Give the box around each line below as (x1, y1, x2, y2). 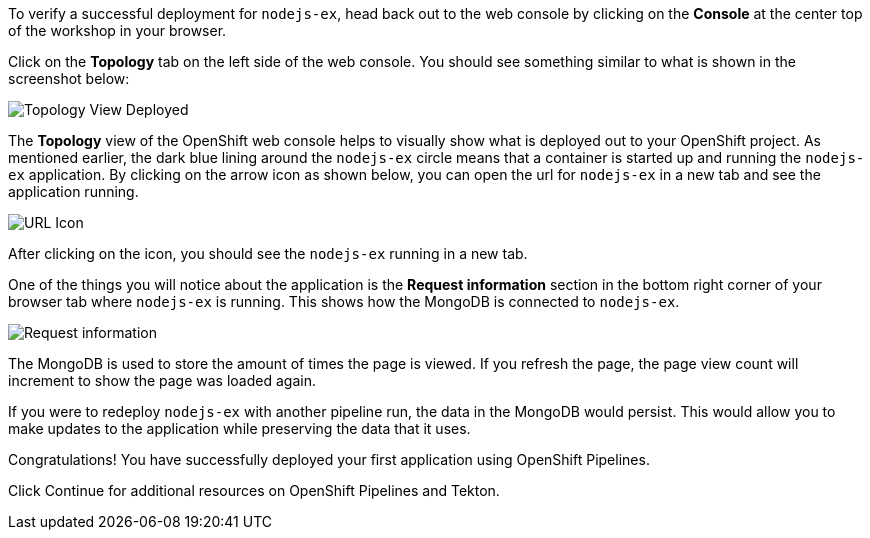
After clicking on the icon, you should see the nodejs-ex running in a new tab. (8, 245, 528, 262)
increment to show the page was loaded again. (8, 372, 316, 389)
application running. (8, 183, 139, 200)
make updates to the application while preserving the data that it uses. (8, 420, 471, 437)
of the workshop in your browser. (8, 22, 227, 39)
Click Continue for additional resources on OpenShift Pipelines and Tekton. (8, 482, 500, 499)
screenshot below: (8, 70, 130, 87)
